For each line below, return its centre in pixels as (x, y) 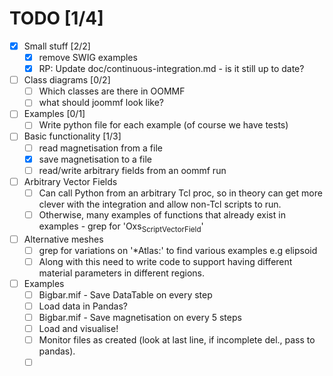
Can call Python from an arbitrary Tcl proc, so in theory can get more (180, 193)
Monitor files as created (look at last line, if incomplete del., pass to (177, 340)
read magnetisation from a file (100, 148)
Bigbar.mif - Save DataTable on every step (125, 294)
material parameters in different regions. (122, 273)
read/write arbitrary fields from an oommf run (132, 170)
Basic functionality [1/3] (72, 136)
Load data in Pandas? (83, 306)
